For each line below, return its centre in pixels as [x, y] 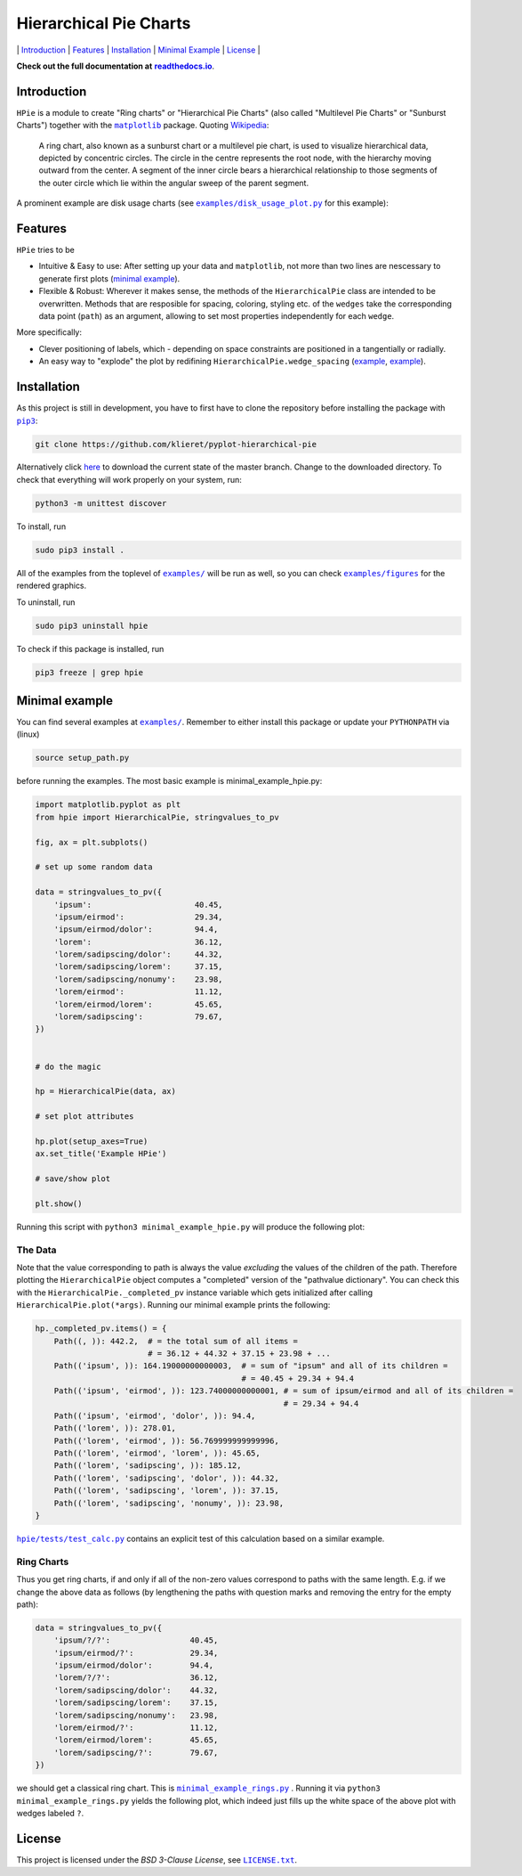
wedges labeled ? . [50, 1813]
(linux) [28, 734]
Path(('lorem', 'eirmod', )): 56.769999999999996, [166, 1440]
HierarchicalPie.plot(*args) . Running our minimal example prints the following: [173, 1305]
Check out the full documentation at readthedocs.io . [116, 66]
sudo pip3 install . [80, 550]
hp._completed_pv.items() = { [101, 1329]
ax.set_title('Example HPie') [101, 1154]
